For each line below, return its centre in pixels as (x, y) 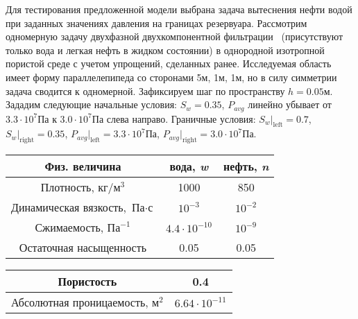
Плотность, (67, 187)
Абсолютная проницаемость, (80, 302)
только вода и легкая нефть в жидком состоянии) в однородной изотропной (165, 50)
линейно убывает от (290, 104)
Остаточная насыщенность (83, 248)
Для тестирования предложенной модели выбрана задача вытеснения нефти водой (179, 9)
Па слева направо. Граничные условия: (174, 118)
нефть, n (246, 166)
